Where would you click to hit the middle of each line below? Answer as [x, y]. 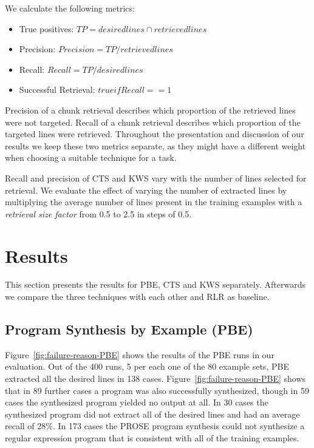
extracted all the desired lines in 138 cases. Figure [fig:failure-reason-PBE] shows [155, 378]
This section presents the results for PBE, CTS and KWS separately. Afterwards [155, 284]
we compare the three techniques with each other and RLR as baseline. [137, 297]
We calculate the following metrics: [70, 8]
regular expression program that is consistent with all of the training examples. [152, 437]
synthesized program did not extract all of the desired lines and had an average [152, 414]
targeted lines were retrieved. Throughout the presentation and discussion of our [155, 134]
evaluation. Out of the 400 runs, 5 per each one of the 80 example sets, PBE [147, 366]
